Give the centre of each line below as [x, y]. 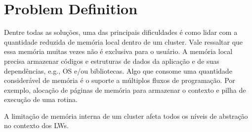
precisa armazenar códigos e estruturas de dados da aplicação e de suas [112, 61]
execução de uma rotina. [41, 99]
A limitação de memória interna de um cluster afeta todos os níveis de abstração [126, 116]
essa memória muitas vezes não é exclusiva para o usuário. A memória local [118, 51]
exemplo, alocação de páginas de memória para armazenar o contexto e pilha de [125, 90]
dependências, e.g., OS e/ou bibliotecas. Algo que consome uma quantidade [118, 70]
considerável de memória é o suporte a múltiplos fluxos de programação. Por [120, 80]
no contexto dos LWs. [37, 125]
